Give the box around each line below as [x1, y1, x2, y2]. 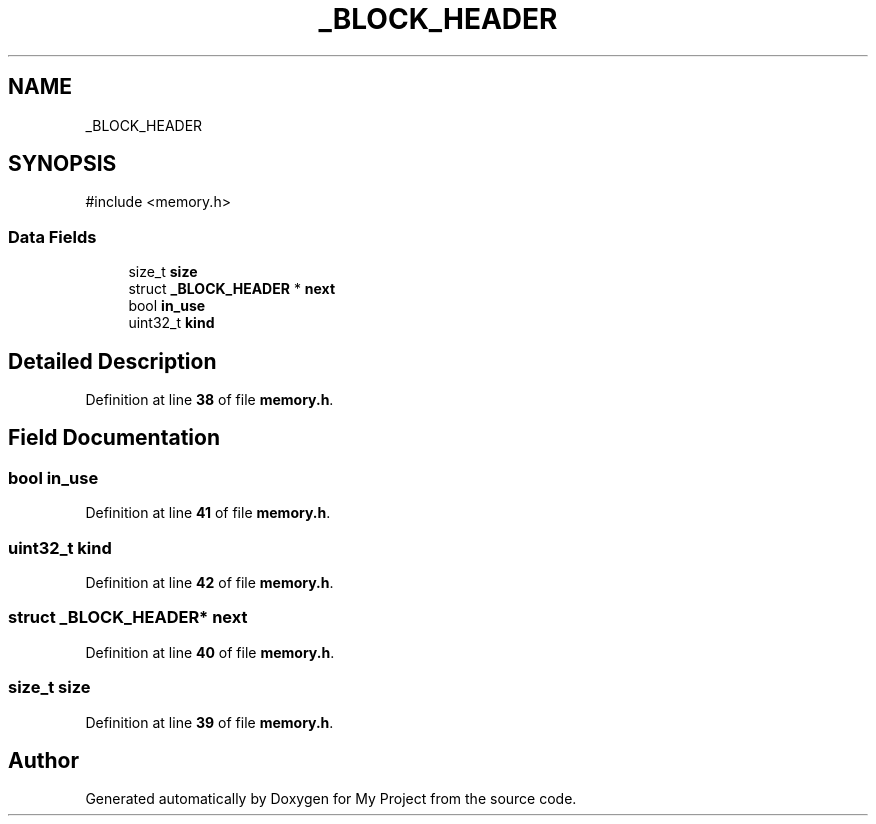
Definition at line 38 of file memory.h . [85, 391, 334, 409]
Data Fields [8, 226, 97, 247]
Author [8, 747, 79, 773]
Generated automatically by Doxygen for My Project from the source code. [85, 790, 577, 808]
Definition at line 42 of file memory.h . [85, 574, 334, 591]
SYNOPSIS [8, 151, 117, 177]
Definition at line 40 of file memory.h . [85, 643, 335, 661]
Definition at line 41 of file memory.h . [85, 504, 331, 522]
